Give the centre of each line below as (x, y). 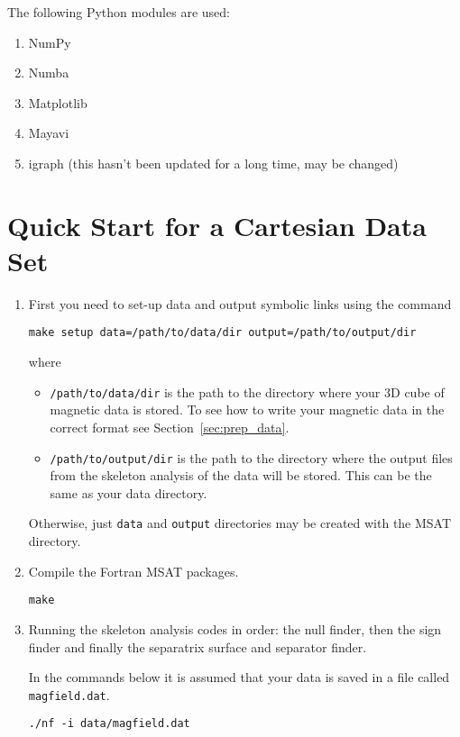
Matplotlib (58, 102)
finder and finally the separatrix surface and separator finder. (198, 646)
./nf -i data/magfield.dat (109, 724)
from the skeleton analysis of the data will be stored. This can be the (241, 475)
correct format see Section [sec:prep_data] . (170, 427)
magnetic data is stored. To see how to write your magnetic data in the (247, 409)
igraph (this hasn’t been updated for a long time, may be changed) (213, 163)
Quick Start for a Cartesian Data (217, 225)
